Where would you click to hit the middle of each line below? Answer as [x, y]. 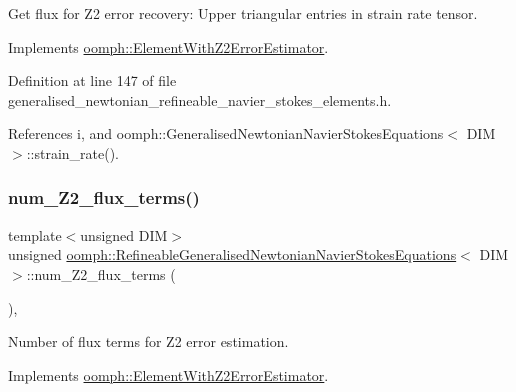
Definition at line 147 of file [92, 80]
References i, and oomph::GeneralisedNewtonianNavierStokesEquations [226, 133]
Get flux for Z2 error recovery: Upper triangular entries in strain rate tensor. [243, 13]
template [35, 234]
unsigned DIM [124, 234]
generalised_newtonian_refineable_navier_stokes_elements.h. [200, 99]
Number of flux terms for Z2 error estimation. [148, 341]
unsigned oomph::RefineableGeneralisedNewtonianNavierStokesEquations [232, 254]
